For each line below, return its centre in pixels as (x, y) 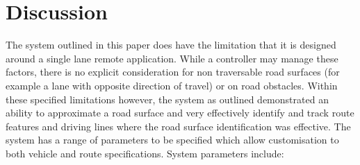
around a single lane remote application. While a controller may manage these (172, 58)
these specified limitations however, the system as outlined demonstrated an (167, 99)
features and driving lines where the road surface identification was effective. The (178, 126)
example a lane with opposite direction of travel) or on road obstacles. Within (172, 85)
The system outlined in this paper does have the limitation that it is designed (171, 45)
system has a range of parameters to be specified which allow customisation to (172, 140)
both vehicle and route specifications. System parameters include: (145, 153)
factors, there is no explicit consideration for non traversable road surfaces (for (173, 72)
